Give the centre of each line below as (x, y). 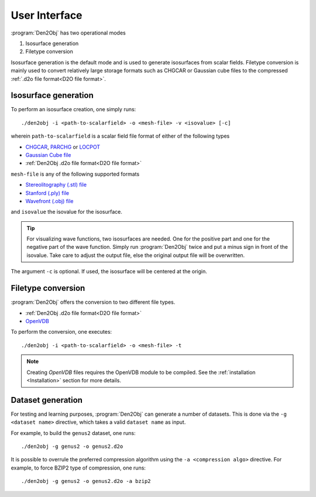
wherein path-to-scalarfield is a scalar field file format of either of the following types (120, 136)
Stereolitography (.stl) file (56, 185)
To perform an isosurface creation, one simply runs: (73, 109)
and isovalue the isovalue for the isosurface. (67, 212)
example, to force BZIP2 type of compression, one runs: (78, 468)
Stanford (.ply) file (47, 193)
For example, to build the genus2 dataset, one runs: (73, 433)
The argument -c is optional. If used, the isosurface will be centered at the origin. (109, 272)
